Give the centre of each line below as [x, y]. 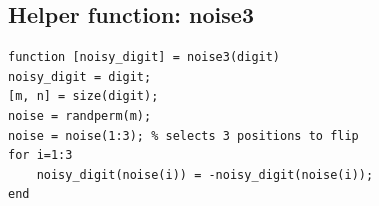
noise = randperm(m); [80, 115]
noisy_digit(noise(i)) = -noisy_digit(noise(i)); [205, 174]
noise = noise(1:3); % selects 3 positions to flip [183, 135]
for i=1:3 [40, 155]
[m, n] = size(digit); [83, 96]
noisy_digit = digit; [80, 76]
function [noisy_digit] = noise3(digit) [144, 57]
